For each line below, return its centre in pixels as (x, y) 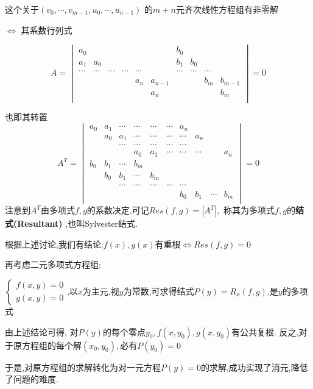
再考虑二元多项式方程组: (53, 264)
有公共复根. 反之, (265, 331)
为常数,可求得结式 (159, 291)
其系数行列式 (47, 30)
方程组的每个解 (51, 345)
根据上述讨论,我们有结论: (54, 244)
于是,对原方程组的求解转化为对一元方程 (83, 367)
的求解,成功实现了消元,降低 (254, 367)
